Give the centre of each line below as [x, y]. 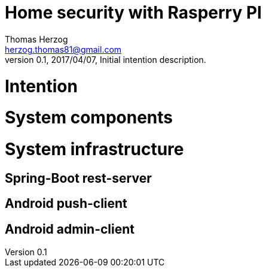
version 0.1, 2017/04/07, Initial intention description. [106, 59]
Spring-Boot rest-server [78, 178]
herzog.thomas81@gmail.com [63, 49]
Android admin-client [70, 229]
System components [89, 118]
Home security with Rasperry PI [133, 13]
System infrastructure [94, 149]
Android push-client [66, 204]
